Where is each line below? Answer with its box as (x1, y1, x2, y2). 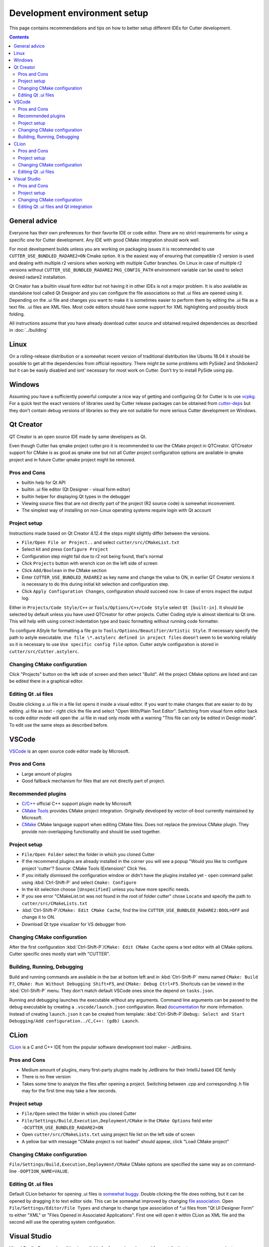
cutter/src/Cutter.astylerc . (9, 648, 79, 654)
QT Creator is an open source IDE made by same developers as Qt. (9, 433, 147, 439)
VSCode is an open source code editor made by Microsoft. (9, 748, 130, 754)
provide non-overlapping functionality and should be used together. (21, 829, 161, 834)
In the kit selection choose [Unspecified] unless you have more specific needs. (21, 886, 190, 892)
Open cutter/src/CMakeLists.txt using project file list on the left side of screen (21, 1131, 195, 1137)
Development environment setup (9, 7, 148, 18)
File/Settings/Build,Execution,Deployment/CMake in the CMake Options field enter (21, 1117, 213, 1123)
